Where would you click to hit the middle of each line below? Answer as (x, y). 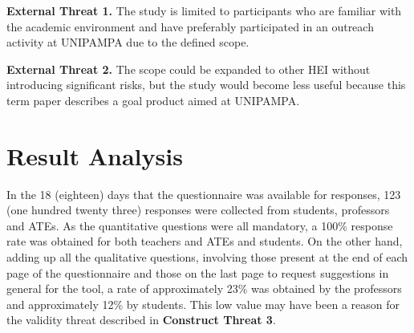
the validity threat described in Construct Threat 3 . (141, 320)
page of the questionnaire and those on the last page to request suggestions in (198, 272)
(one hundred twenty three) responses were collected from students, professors (198, 210)
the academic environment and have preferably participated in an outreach (190, 26)
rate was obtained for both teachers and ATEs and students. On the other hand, (205, 241)
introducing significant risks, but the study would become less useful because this (206, 85)
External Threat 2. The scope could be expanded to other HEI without (189, 69)
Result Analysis (95, 155)
